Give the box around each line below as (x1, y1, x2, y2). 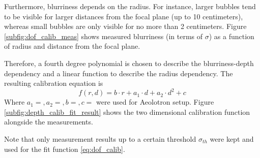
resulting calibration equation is (4, 78, 103, 88)
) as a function (209, 30, 254, 41)
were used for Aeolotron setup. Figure (96, 97, 214, 107)
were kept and (210, 134, 254, 144)
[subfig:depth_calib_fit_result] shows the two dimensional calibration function (4, 106, 250, 117)
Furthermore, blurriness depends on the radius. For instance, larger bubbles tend (4, 1, 256, 11)
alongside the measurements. (4, 116, 93, 127)
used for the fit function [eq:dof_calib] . (4, 143, 125, 154)
